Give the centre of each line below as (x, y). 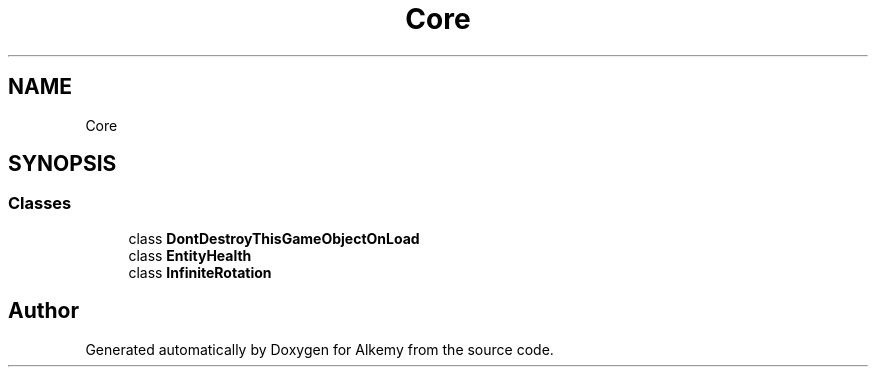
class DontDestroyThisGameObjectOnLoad (274, 238)
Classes (40, 203)
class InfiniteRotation (200, 272)
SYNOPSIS (62, 164)
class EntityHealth (190, 255)
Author (43, 311)
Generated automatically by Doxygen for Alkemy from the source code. (319, 349)
